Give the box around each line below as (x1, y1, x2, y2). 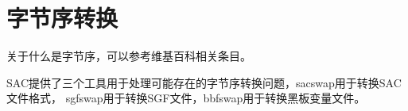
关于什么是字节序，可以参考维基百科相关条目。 (6, 48, 251, 64)
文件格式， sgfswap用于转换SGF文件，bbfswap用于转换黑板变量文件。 (6, 90, 366, 106)
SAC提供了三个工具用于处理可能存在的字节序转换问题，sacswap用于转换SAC (6, 74, 402, 90)
